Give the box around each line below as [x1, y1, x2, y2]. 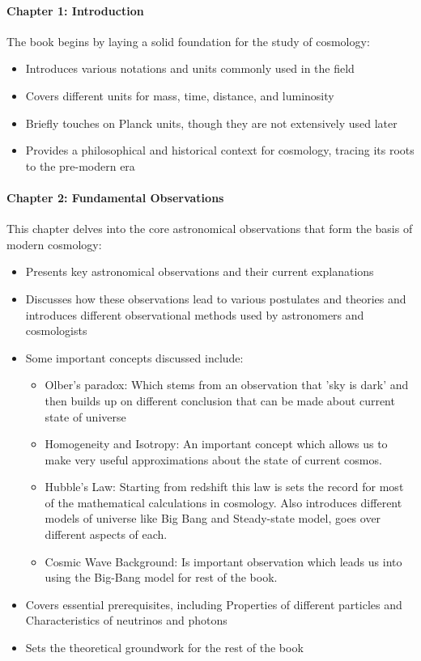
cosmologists [25, 322, 87, 339]
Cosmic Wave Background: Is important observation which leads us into [45, 553, 402, 570]
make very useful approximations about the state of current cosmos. [45, 451, 382, 468]
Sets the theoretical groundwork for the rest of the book [25, 639, 304, 656]
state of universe [45, 408, 126, 425]
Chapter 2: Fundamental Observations [6, 189, 224, 206]
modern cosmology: [6, 235, 102, 252]
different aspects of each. [45, 526, 168, 543]
